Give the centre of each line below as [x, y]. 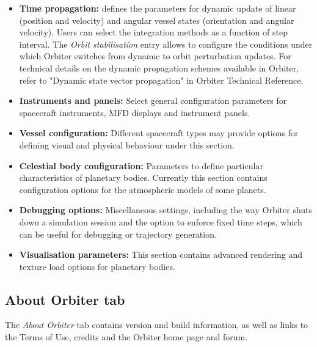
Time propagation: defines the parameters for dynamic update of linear [158, 8]
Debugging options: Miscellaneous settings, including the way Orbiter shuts [166, 210]
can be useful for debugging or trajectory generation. [118, 234]
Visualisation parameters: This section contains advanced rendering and [161, 254]
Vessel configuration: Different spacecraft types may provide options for [159, 133]
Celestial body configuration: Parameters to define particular [141, 165]
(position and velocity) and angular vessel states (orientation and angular [157, 20]
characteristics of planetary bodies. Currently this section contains [143, 177]
